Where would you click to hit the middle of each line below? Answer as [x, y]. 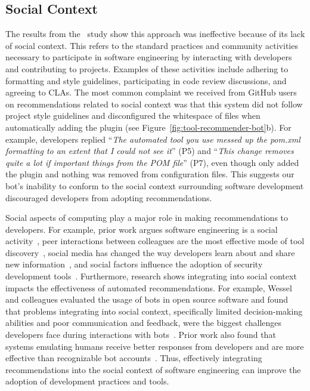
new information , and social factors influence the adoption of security [134, 264]
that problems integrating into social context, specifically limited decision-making [154, 311]
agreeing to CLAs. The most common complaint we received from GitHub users [151, 92]
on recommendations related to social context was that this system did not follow [154, 104]
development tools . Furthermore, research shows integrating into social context [151, 276]
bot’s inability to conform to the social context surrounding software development [155, 185]
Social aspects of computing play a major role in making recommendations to [147, 218]
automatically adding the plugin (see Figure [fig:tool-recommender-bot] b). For [148, 127]
